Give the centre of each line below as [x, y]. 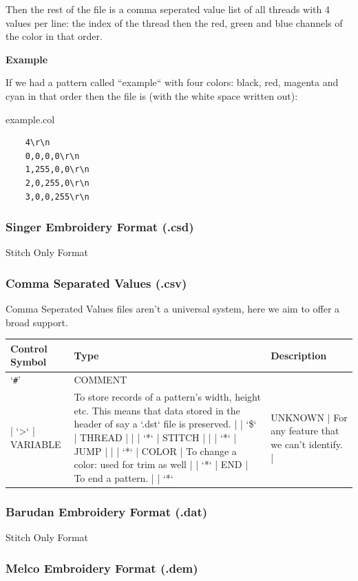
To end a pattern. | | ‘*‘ [124, 477]
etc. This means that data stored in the [157, 410]
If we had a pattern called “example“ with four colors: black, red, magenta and [172, 82]
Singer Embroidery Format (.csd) [100, 227]
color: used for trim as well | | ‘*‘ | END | [161, 464]
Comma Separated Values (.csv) [96, 283]
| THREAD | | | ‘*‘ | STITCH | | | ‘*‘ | [155, 437]
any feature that [305, 431]
